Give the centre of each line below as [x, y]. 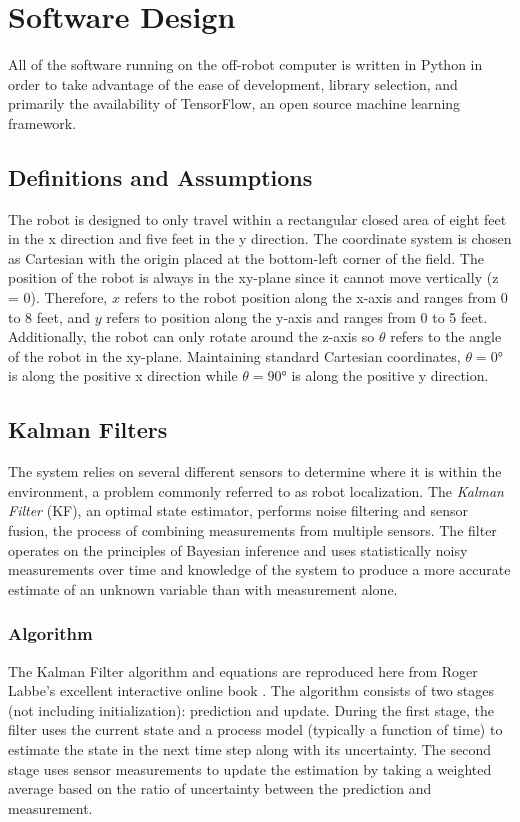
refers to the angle [446, 336]
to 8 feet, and [49, 316]
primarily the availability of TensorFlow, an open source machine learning [234, 103]
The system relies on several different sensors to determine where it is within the [255, 471]
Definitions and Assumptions [160, 176]
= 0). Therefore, [58, 297]
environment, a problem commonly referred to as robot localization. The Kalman [256, 490]
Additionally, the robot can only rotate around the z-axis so [191, 336]
